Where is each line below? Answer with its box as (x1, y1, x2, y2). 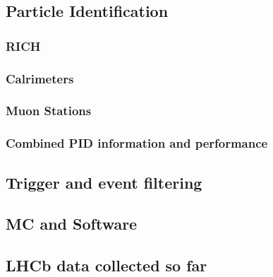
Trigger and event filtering (6, 171, 202, 193)
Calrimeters (6, 69, 74, 87)
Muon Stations (6, 102, 92, 119)
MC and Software (6, 213, 138, 235)
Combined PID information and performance (6, 134, 268, 152)
